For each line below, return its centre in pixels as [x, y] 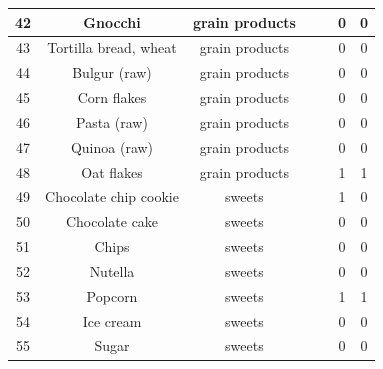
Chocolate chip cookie [112, 196]
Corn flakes [112, 97]
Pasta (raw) [112, 121]
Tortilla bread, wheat [112, 47]
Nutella [112, 270]
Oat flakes [112, 171]
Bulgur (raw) [112, 72]
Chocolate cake [112, 221]
